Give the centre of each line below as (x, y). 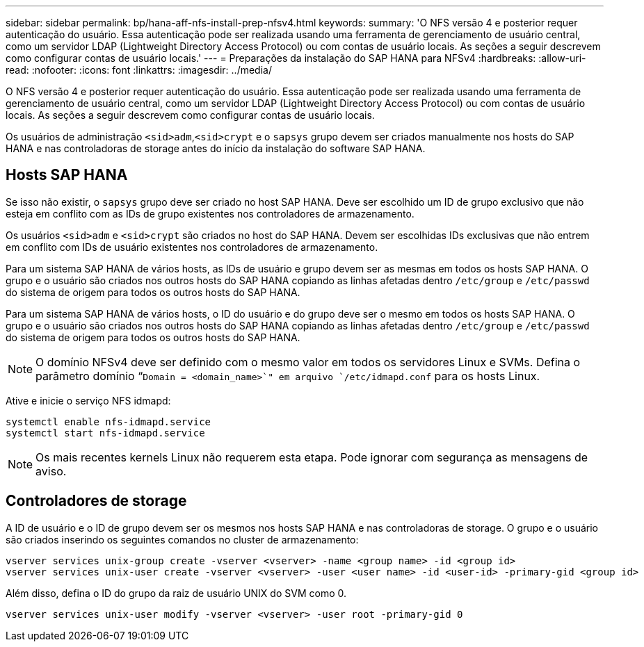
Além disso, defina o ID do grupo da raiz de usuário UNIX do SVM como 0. (176, 593)
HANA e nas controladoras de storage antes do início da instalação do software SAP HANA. (216, 148)
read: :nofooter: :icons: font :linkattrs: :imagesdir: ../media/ (139, 70)
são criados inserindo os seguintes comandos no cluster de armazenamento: (182, 539)
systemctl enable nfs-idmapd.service (108, 421)
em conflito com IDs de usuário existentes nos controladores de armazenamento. (192, 247)
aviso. (51, 471)
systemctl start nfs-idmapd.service (105, 433)
